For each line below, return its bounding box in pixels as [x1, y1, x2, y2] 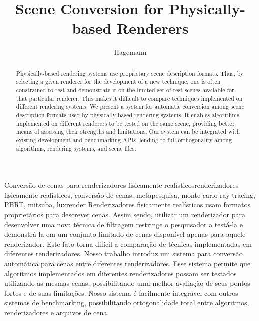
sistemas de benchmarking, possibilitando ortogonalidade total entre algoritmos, [4, 297, 249, 308]
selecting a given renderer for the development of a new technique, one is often [16, 77, 221, 86]
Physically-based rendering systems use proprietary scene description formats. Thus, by [16, 69, 244, 77]
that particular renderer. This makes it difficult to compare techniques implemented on [16, 94, 243, 102]
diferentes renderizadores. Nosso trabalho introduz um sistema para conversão [4, 248, 243, 259]
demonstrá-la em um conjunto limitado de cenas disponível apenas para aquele [4, 229, 246, 239]
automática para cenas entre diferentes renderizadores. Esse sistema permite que [4, 258, 251, 269]
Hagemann [114, 47, 147, 57]
